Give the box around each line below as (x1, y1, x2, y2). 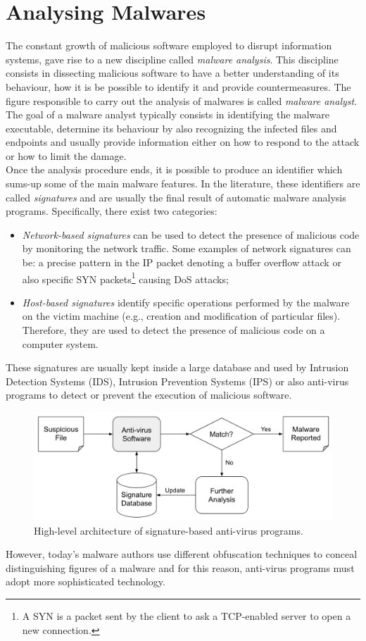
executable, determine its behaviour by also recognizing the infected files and (6, 120, 337, 135)
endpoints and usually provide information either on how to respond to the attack (6, 135, 360, 149)
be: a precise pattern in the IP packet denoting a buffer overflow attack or (22, 255, 341, 270)
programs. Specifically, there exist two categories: (6, 204, 217, 218)
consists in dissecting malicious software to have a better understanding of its (6, 66, 339, 80)
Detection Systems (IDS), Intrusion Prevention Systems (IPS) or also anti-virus (6, 373, 349, 388)
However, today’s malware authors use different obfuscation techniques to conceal (6, 547, 358, 561)
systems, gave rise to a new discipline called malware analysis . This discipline (6, 51, 339, 66)
